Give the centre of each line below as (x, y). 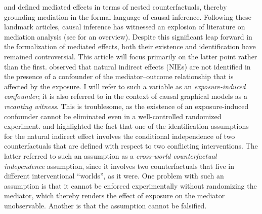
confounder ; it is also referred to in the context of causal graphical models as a (126, 96)
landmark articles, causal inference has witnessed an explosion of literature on (125, 27)
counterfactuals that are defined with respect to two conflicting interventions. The (131, 146)
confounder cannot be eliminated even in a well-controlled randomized (113, 116)
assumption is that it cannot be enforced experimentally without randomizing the (130, 185)
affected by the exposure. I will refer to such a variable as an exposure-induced (125, 86)
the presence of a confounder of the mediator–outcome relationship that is (119, 76)
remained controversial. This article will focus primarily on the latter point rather (131, 56)
